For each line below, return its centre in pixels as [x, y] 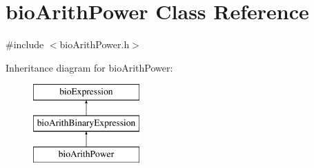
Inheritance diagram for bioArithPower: [89, 67]
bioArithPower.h [95, 44]
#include [25, 44]
